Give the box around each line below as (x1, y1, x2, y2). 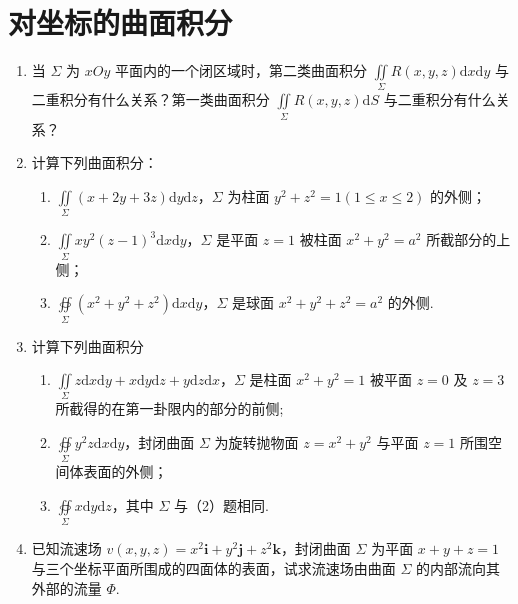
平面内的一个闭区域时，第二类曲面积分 (114, 60, 367, 81)
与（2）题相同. (174, 494, 269, 515)
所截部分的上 (426, 229, 511, 250)
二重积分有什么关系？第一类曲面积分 (31, 89, 270, 110)
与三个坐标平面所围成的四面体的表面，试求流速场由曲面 (31, 557, 396, 578)
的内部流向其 (416, 557, 501, 578)
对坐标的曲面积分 (8, 2, 233, 43)
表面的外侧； (83, 461, 168, 482)
